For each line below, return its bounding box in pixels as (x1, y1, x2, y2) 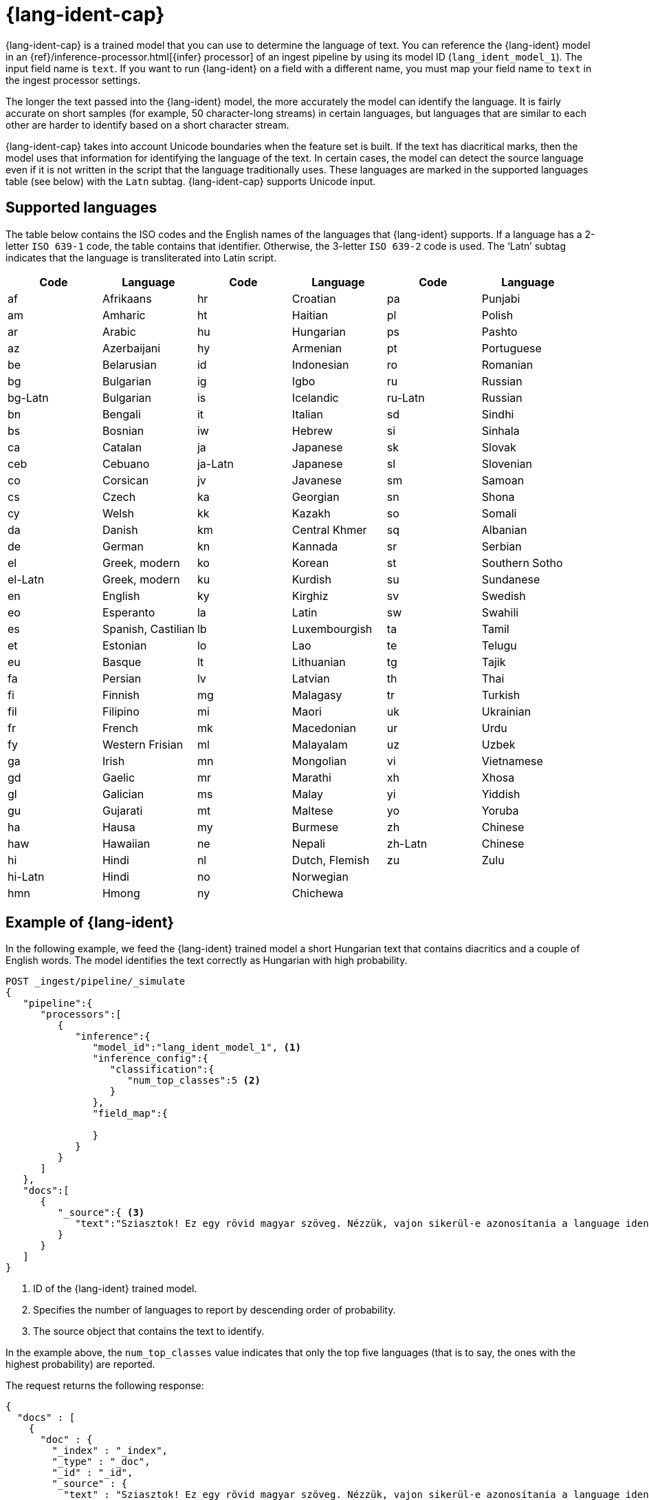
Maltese (291, 803, 333, 817)
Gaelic (102, 770, 135, 784)
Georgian (291, 489, 340, 504)
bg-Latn (8, 390, 49, 405)
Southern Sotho (481, 555, 563, 570)
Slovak (481, 440, 516, 454)
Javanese (291, 473, 342, 487)
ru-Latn (386, 390, 425, 405)
